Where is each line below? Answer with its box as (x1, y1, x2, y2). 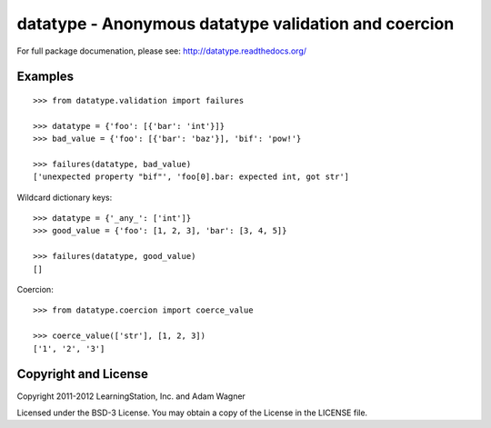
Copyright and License (16, 366, 149, 382)
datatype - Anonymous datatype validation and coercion (16, 14, 455, 34)
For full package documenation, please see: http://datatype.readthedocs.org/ (16, 45, 307, 56)
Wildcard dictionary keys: (16, 192, 113, 203)
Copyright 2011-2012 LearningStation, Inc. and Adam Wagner (16, 391, 245, 402)
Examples (16, 69, 75, 85)
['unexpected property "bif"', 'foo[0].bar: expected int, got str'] (33, 172, 350, 182)
